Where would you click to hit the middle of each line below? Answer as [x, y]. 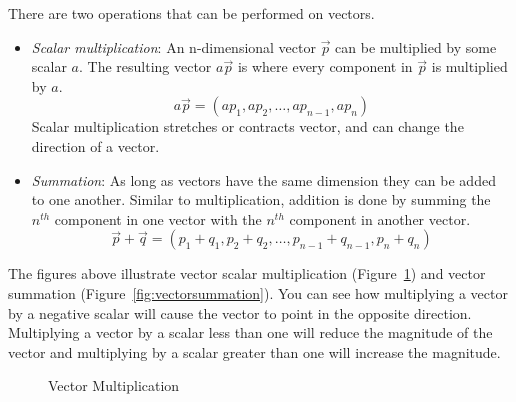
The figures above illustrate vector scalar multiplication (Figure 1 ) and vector [247, 273]
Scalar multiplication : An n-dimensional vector [173, 46]
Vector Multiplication [114, 385]
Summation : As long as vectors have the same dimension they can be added [263, 179]
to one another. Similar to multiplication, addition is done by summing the [261, 199]
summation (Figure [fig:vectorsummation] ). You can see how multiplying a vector [258, 292]
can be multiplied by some [416, 46]
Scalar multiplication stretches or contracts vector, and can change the [247, 126]
